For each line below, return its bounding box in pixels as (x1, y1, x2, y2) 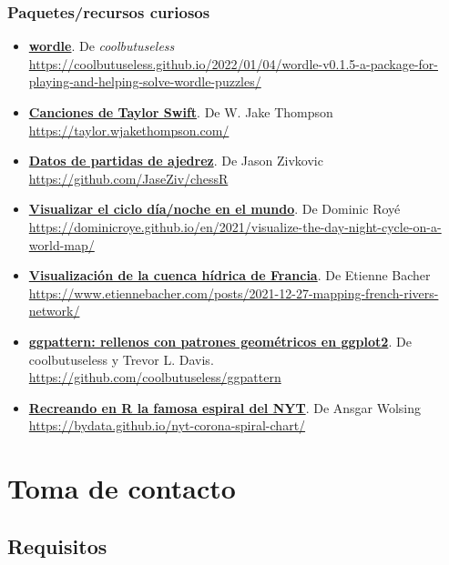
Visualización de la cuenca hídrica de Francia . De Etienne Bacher (28, 266, 431, 285)
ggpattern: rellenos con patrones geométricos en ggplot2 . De (28, 331, 412, 350)
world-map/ (28, 235, 95, 254)
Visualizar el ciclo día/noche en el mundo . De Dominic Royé (28, 199, 401, 218)
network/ (28, 301, 80, 320)
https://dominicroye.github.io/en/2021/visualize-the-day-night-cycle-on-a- (28, 217, 442, 236)
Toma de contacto (7, 469, 236, 507)
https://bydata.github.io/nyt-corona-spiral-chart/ (28, 416, 306, 435)
